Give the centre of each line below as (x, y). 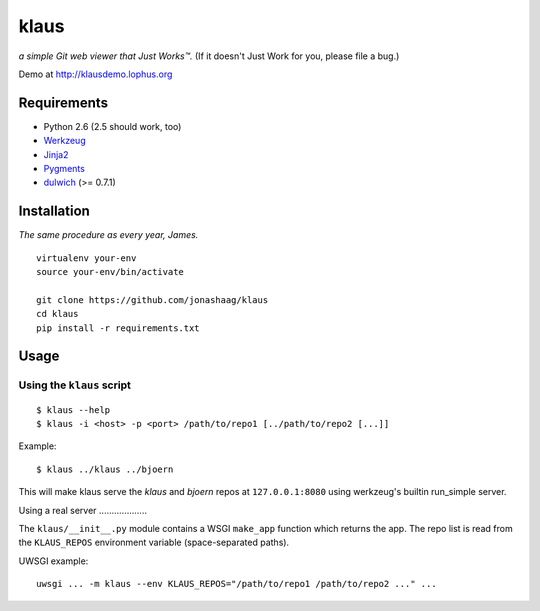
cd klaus (57, 314)
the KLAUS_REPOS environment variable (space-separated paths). (154, 542)
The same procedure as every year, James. (108, 235)
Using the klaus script (75, 385)
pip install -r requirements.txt (118, 328)
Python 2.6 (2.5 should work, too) (112, 126)
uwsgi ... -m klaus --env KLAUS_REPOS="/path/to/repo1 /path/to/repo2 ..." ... (236, 584)
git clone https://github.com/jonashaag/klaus (152, 299)
